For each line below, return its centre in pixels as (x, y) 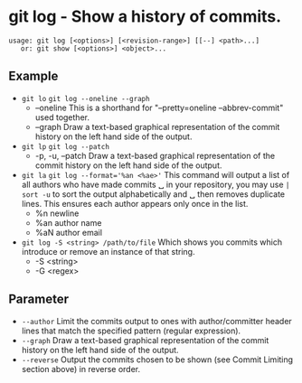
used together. (62, 117)
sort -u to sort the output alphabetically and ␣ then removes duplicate (153, 194)
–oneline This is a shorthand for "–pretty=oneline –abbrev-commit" (159, 107)
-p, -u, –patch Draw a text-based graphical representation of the (155, 155)
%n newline (57, 213)
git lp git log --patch (66, 146)
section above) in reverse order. (81, 369)
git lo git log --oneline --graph (85, 98)
